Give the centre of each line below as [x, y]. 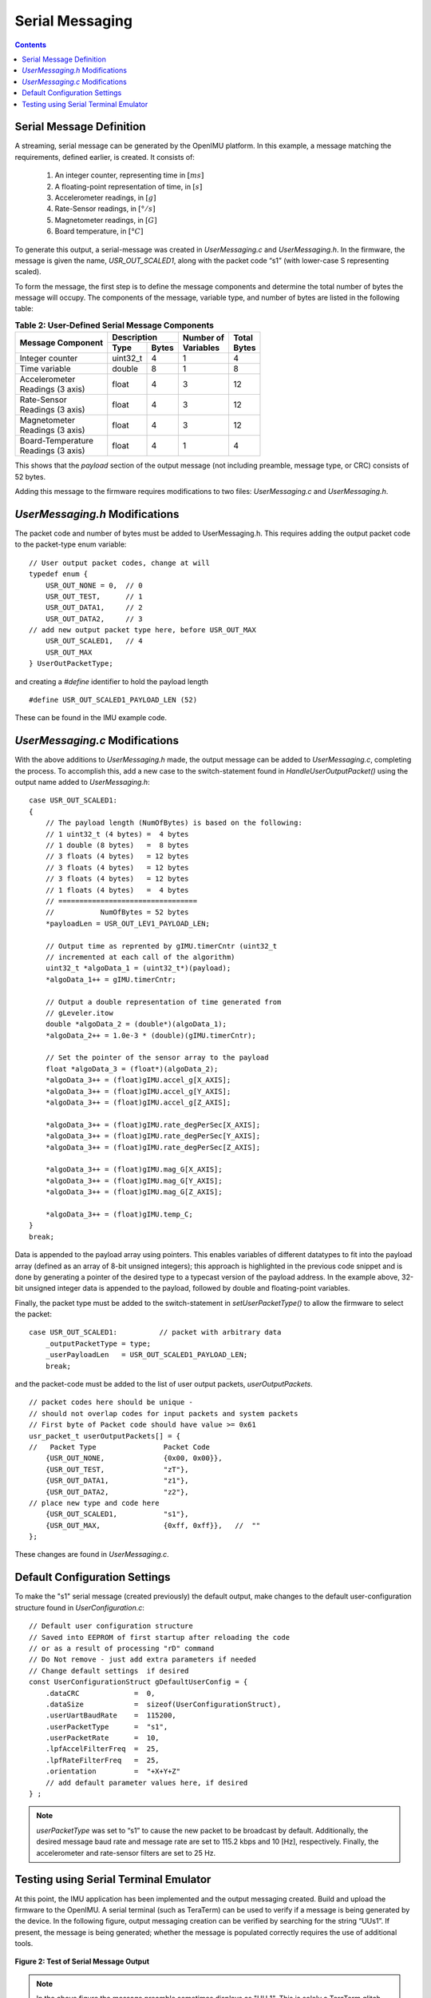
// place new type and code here [94, 1503]
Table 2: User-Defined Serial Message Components [115, 325]
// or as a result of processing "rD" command [122, 1648]
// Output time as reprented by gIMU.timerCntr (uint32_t [161, 946]
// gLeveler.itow [79, 1013]
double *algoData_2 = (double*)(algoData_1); [136, 1024]
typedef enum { [59, 574]
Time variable [45, 369]
